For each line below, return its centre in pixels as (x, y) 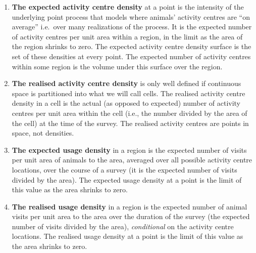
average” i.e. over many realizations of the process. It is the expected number (132, 27)
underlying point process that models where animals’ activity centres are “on (131, 16)
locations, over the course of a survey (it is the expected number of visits (124, 169)
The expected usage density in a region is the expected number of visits (129, 150)
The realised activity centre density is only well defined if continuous (126, 83)
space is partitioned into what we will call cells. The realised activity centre (129, 93)
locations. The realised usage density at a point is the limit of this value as (127, 236)
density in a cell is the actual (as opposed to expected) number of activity (126, 103)
